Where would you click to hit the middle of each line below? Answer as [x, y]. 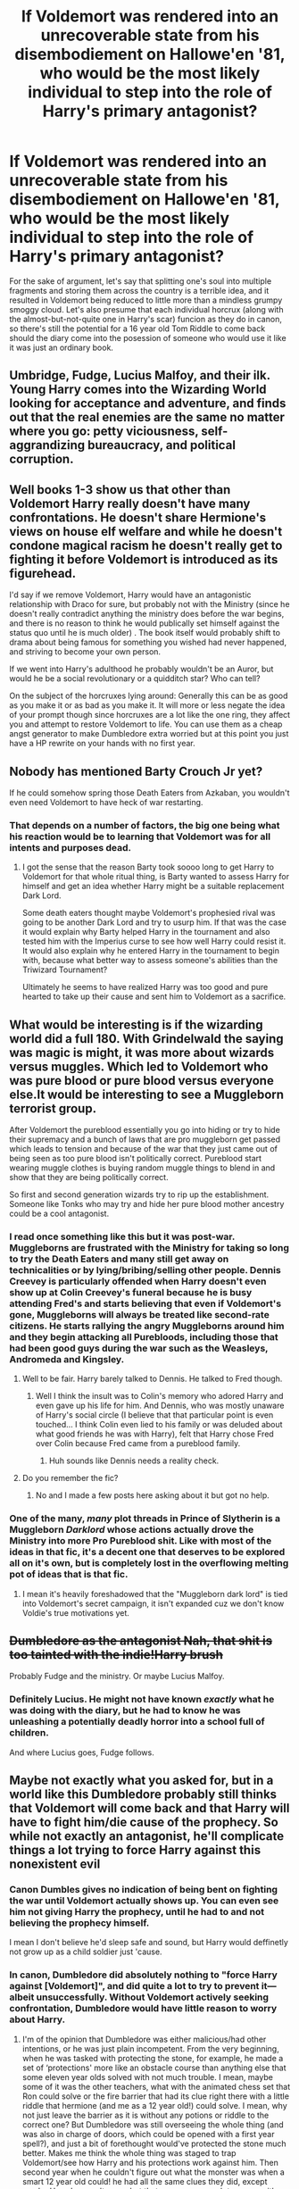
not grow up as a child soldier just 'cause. [86, 1952]
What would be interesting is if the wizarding [136, 1024]
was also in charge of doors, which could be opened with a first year [148, 2134]
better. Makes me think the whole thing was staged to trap [129, 2152]
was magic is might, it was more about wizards [142, 1052]
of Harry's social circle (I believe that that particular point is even [154, 1415]
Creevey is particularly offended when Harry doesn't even [138, 1281]
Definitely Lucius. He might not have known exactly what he [142, 1700]
